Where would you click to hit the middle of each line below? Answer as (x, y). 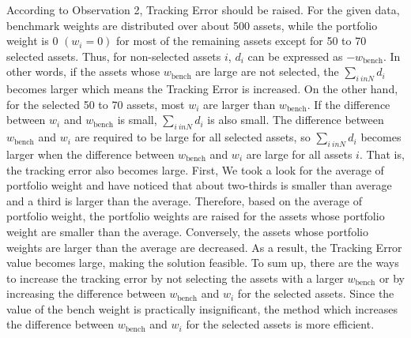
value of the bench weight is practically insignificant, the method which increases (202, 308)
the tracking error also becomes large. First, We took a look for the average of (195, 169)
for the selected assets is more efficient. (280, 324)
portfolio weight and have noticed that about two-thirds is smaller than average (199, 185)
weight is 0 (32, 41)
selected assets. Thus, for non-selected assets (114, 56)
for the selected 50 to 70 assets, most (96, 104)
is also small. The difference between (296, 120)
